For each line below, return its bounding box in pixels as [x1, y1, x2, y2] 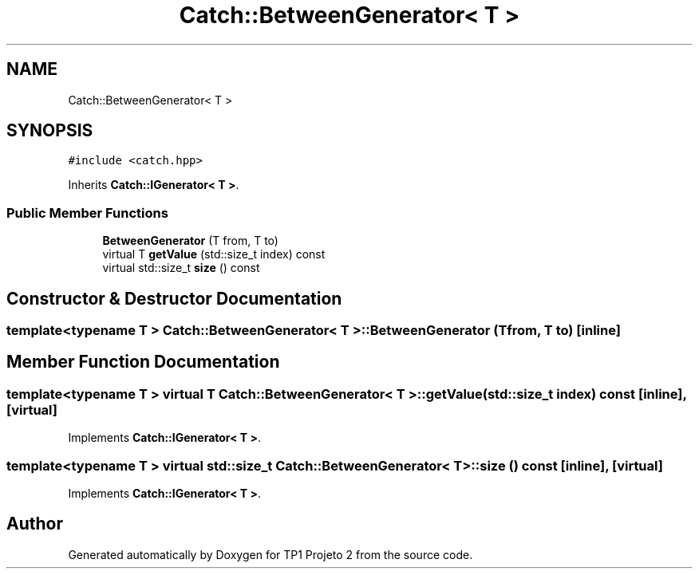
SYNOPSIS [6, 120, 93, 141]
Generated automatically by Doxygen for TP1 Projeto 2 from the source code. [68, 547, 473, 561]
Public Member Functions [6, 204, 168, 221]
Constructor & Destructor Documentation [6, 288, 342, 309]
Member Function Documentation [6, 352, 280, 372]
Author [6, 514, 63, 534]
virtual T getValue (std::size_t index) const [102, 247, 326, 262]
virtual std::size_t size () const [102, 261, 260, 275]
